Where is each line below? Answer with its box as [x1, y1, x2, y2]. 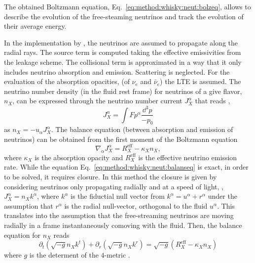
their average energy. [4, 21, 67, 31]
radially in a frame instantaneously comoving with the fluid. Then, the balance [4, 219, 242, 230]
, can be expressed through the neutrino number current [12, 95, 182, 106]
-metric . [104, 250, 130, 260]
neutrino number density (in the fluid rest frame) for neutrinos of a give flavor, [4, 86, 242, 96]
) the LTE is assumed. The [160, 76, 241, 87]
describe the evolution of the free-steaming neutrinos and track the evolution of [4, 11, 244, 21]
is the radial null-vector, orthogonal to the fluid [64, 200, 208, 211]
